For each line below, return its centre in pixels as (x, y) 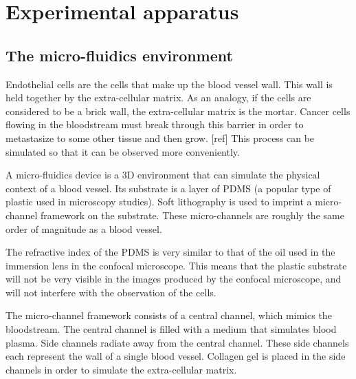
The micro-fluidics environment (119, 55)
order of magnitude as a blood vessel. (84, 228)
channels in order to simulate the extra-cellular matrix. (121, 369)
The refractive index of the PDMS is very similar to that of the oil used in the (170, 252)
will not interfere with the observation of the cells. (111, 292)
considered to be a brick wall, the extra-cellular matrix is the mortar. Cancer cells (178, 111)
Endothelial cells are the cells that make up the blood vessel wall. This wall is (169, 84)
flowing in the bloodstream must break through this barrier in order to (155, 124)
